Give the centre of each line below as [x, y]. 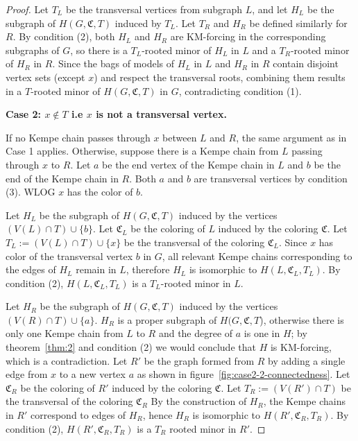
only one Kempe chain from [65, 333]
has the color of [100, 192]
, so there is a [99, 50]
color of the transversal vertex [69, 256]
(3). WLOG [31, 192]
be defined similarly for [298, 23]
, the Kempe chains [304, 401]
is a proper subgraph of [167, 319]
